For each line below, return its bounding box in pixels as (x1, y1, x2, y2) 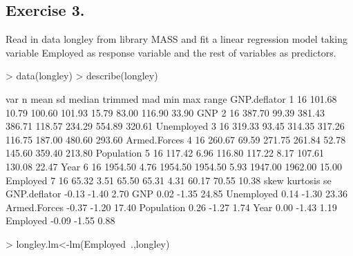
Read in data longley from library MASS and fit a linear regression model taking (6, 32, 347, 46)
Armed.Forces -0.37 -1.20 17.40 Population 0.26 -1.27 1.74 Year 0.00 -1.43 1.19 (6, 199, 337, 214)
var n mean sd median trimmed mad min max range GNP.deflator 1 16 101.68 (6, 91, 337, 106)
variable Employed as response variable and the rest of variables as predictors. (6, 45, 336, 59)
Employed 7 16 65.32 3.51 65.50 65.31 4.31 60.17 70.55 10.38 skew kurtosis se (6, 173, 332, 187)
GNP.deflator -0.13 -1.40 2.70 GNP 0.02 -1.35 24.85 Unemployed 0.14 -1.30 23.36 (6, 186, 347, 201)
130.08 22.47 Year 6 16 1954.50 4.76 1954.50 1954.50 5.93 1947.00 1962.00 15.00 (6, 159, 342, 173)
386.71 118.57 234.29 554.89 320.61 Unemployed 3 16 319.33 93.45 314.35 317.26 (6, 119, 345, 133)
